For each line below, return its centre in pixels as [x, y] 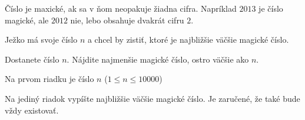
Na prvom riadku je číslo [49, 79]
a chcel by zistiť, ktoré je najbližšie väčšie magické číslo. [188, 40]
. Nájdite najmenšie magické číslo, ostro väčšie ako [158, 59]
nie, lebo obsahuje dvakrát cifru [127, 20]
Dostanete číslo [32, 59]
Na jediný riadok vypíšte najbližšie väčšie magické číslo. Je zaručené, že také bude [152, 98]
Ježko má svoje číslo [41, 40]
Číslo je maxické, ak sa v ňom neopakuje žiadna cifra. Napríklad [121, 8]
